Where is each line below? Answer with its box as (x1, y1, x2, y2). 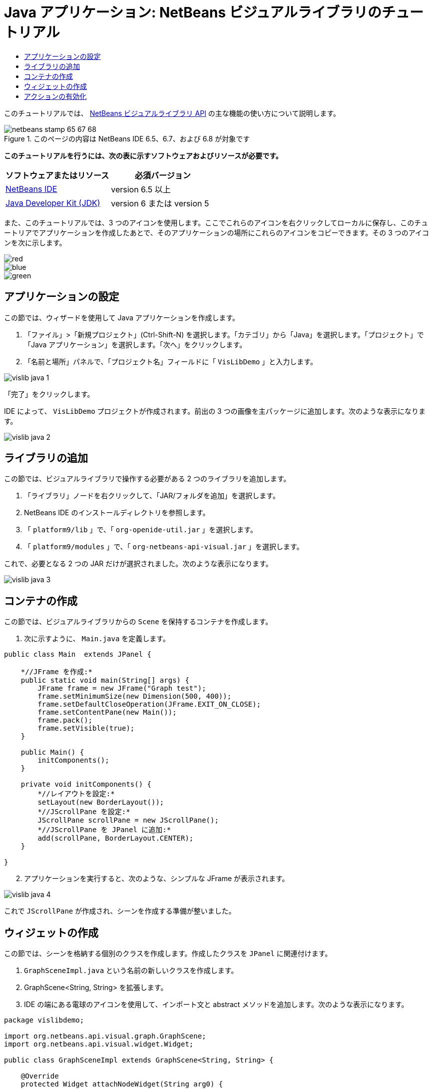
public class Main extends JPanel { (4, 650, 152, 659)
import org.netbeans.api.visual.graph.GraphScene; (4, 1032, 206, 1041)
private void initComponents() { (20, 780, 152, 789)
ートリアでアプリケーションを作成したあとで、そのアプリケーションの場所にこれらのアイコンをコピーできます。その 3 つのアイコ (4, 228, 430, 237)
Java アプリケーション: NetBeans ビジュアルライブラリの (4, 4, 382, 21)
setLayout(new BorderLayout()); (37, 798, 164, 807)
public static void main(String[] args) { (20, 676, 189, 685)
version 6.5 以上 (111, 184, 171, 194)
